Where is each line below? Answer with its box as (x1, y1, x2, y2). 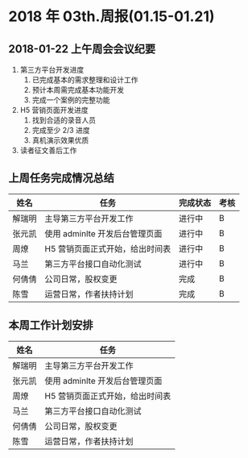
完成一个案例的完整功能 (31, 95, 110, 105)
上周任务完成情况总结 (8, 171, 114, 185)
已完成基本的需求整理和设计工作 (31, 75, 138, 85)
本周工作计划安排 (8, 319, 93, 332)
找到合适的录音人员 (31, 115, 97, 125)
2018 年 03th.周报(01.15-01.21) (8, 7, 215, 26)
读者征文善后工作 (19, 146, 77, 155)
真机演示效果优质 (31, 135, 89, 145)
